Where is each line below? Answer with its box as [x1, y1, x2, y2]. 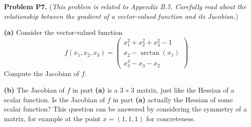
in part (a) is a [72, 85, 118, 95]
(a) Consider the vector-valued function [4, 27, 123, 37]
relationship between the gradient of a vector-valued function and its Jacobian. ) [4, 11, 238, 21]
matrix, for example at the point [4, 113, 101, 123]
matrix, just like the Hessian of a [136, 85, 234, 95]
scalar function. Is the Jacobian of [4, 94, 105, 104]
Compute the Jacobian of [4, 68, 79, 79]
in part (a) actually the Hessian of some [112, 94, 233, 104]
